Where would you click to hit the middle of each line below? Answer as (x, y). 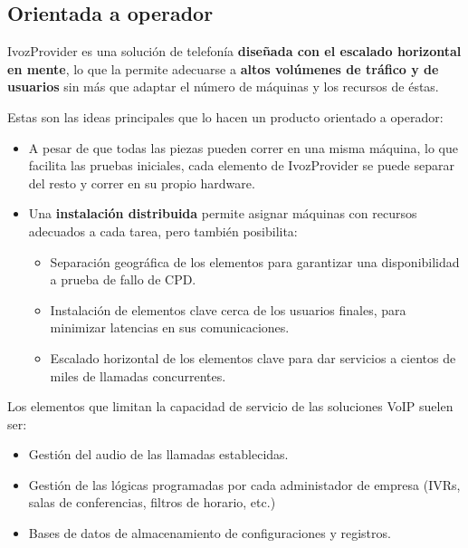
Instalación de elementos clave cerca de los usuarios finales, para (228, 309)
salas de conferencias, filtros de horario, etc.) (152, 502)
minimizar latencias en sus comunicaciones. (170, 327)
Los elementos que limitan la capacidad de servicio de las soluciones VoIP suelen (230, 406)
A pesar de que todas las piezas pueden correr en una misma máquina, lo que (243, 147)
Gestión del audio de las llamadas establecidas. (158, 454)
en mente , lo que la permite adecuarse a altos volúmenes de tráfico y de (223, 68)
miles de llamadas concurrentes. (138, 375)
